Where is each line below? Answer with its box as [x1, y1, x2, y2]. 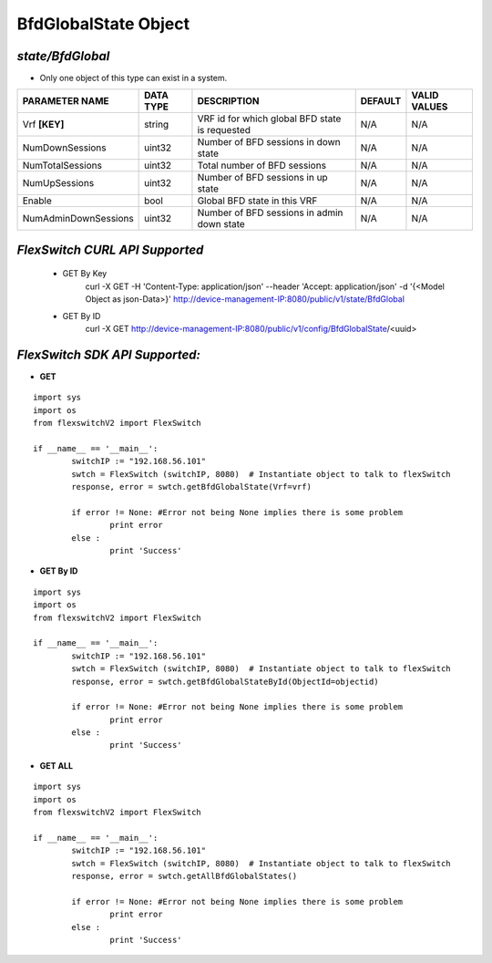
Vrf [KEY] [22, 119, 65, 131]
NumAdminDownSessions [22, 212, 134, 225]
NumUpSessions [22, 177, 95, 190]
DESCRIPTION [197, 95, 260, 108]
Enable [22, 194, 52, 207]
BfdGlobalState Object [16, 14, 190, 34]
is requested [197, 124, 251, 137]
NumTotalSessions [22, 160, 102, 172]
